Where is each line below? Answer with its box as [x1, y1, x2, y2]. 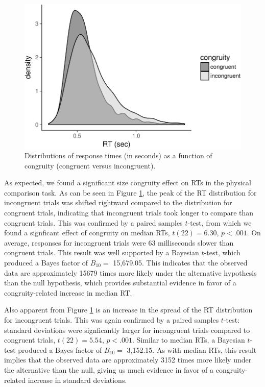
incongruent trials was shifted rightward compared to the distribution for [4, 197, 232, 208]
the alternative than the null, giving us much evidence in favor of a [4, 364, 214, 375]
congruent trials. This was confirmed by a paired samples [4, 217, 183, 228]
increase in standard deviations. [28, 374, 127, 385]
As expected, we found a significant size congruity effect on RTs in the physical [4, 177, 251, 188]
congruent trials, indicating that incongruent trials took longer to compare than [4, 207, 254, 218]
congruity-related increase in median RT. [4, 287, 132, 298]
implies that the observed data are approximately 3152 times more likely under [4, 354, 252, 365]
